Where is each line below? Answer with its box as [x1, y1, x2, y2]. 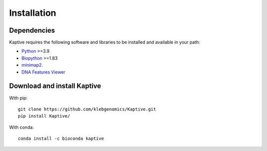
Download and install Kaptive [9, 82, 101, 90]
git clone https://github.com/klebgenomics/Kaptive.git [18, 106, 156, 112]
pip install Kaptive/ [18, 113, 70, 119]
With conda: [9, 124, 34, 130]
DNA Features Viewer [21, 69, 66, 75]
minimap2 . [21, 62, 43, 68]
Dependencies [9, 26, 55, 35]
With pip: [9, 95, 28, 101]
